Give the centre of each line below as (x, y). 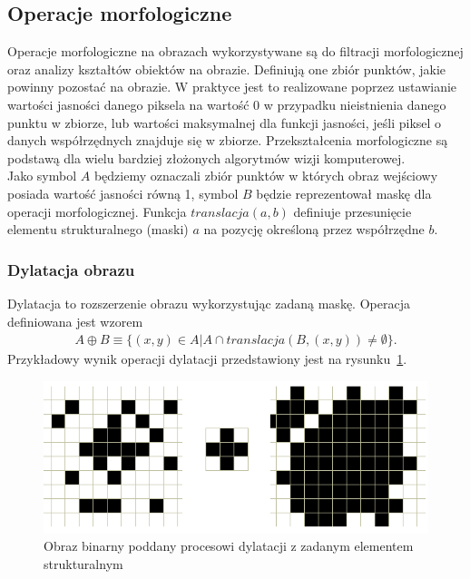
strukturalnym (83, 563)
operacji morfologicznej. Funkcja (97, 211)
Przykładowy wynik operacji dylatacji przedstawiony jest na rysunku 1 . (207, 359)
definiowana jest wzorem (75, 321)
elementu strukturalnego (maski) (98, 229)
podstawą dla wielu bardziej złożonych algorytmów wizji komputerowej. (206, 157)
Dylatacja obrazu (71, 269)
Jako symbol (42, 176)
